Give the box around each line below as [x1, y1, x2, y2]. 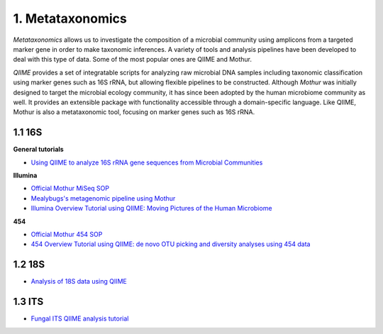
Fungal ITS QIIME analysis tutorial [30, 314, 129, 323]
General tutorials [13, 145, 64, 154]
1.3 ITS [13, 296, 44, 308]
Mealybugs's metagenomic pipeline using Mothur [30, 194, 176, 202]
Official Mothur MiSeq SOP [30, 184, 110, 193]
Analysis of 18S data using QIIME [30, 277, 128, 286]
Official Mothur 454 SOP [30, 230, 103, 238]
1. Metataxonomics [13, 11, 128, 26]
